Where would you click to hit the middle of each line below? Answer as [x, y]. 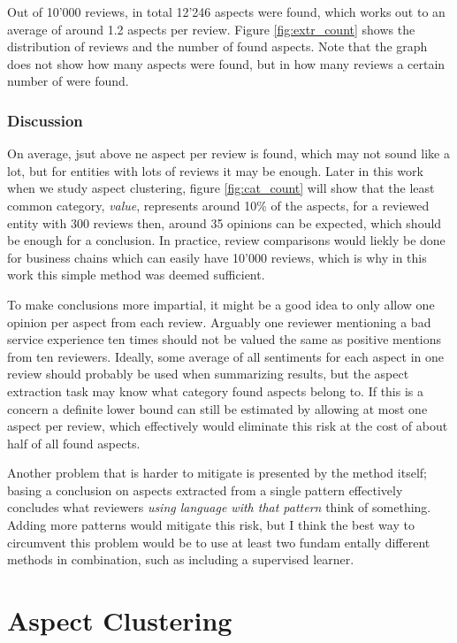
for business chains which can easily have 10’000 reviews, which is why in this [217, 257]
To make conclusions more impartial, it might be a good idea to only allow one [221, 304]
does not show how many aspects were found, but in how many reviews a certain [226, 63]
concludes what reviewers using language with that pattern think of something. [219, 507]
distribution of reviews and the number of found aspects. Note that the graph [217, 46]
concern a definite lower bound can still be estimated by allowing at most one [217, 408]
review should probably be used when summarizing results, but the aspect [208, 374]
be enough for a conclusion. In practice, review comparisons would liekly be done [226, 240]
